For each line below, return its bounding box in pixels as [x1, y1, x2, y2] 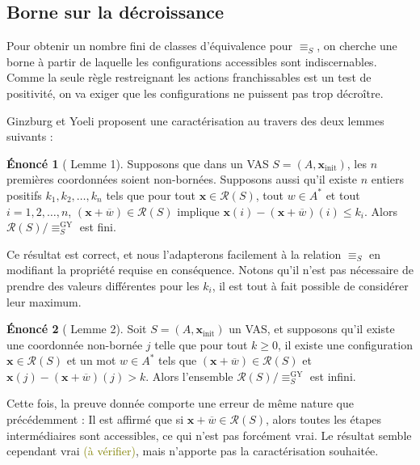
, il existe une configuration [278, 336, 413, 353]
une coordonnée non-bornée [6, 336, 143, 353]
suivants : [6, 128, 53, 145]
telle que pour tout [154, 336, 248, 353]
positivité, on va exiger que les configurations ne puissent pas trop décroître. [6, 84, 384, 101]
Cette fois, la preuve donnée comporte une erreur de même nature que [6, 395, 354, 412]
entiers [371, 171, 404, 188]
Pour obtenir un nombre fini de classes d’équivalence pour [6, 37, 293, 54]
